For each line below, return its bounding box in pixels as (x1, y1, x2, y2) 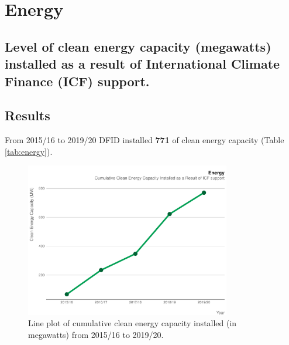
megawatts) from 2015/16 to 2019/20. (28, 328, 164, 340)
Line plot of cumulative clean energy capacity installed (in (28, 317, 237, 329)
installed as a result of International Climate (5, 55, 280, 73)
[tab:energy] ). (5, 145, 53, 157)
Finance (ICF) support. (5, 72, 150, 90)
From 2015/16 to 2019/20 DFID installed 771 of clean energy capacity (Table (5, 134, 284, 146)
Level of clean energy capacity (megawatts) (5, 37, 271, 55)
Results (5, 106, 50, 124)
